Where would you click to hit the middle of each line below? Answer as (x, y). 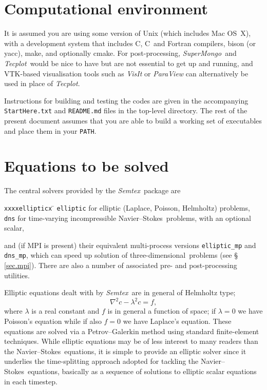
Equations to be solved (87, 166)
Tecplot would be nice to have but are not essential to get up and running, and (129, 63)
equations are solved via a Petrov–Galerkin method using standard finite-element (132, 331)
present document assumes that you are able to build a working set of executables (133, 120)
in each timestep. (31, 381)
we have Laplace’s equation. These (177, 321)
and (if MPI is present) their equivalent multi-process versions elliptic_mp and (130, 245)
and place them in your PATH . (50, 130)
